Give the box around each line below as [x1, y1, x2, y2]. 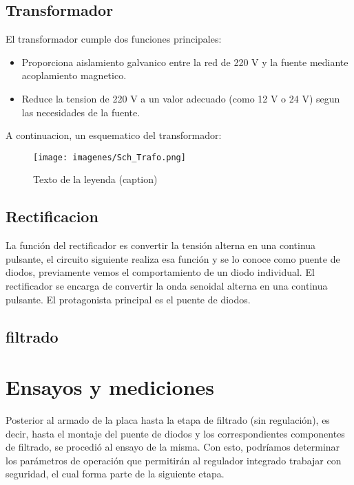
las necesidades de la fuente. [21, 105, 140, 119]
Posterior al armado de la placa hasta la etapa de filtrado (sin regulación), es [6, 413, 330, 427]
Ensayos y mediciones [6, 373, 214, 401]
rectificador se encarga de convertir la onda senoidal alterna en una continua [6, 279, 328, 292]
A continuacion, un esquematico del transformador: [6, 128, 222, 142]
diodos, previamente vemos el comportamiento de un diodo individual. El [6, 265, 315, 279]
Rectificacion [6, 206, 98, 227]
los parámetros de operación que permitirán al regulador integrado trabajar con [6, 453, 342, 467]
